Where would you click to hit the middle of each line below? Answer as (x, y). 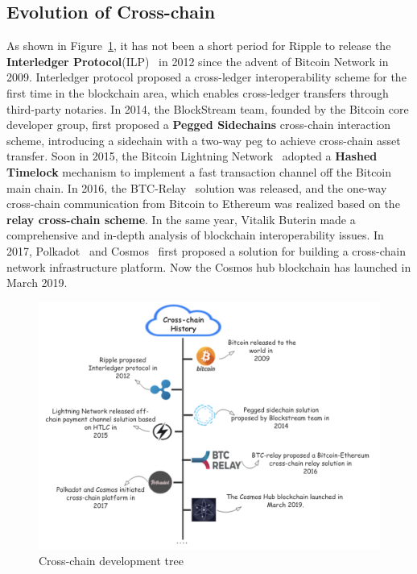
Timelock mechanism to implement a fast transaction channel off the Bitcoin (199, 171)
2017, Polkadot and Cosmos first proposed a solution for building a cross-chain (206, 250)
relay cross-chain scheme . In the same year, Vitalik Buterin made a (181, 219)
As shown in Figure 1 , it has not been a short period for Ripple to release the (199, 46)
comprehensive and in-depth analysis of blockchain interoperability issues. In (195, 235)
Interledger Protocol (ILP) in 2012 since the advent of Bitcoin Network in (198, 61)
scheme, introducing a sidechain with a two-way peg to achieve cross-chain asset (204, 140)
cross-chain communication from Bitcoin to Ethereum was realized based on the (203, 204)
